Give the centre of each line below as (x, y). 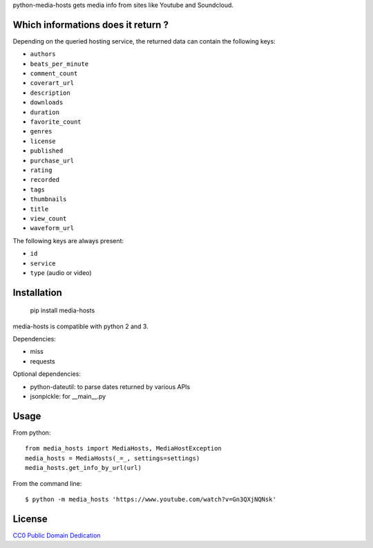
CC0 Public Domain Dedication (57, 535)
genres (41, 132)
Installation (37, 293)
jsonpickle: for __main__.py (68, 397)
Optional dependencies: (47, 374)
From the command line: (47, 483)
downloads (47, 103)
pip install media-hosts (63, 310)
